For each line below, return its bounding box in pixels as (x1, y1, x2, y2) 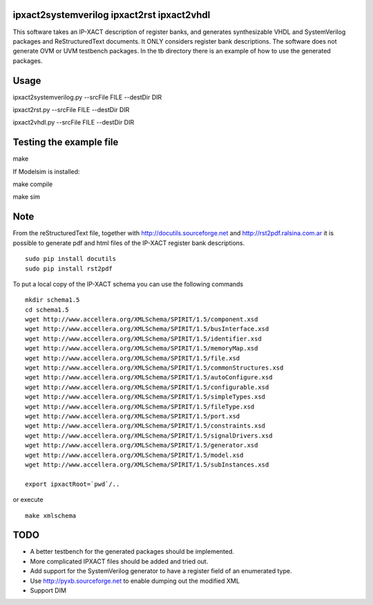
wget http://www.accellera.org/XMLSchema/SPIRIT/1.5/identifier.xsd (25, 334, 262, 343)
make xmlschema (25, 512, 77, 519)
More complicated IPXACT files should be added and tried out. (30, 557, 209, 566)
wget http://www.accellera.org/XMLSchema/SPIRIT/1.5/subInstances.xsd (25, 460, 269, 469)
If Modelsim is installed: (12, 167, 80, 176)
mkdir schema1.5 (25, 296, 80, 304)
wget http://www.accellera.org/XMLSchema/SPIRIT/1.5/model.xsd (25, 451, 244, 459)
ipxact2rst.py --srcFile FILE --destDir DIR (12, 105, 130, 114)
